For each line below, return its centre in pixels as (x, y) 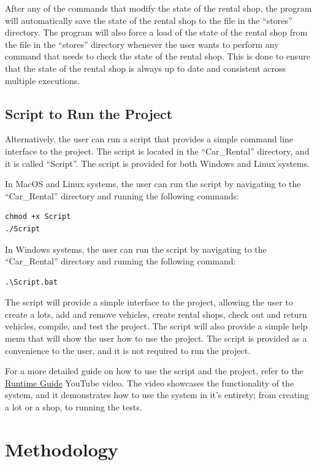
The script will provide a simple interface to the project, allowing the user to (149, 302)
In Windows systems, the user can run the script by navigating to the (136, 249)
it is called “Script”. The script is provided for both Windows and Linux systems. (158, 163)
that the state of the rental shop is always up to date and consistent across (145, 68)
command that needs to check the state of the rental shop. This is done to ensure (158, 56)
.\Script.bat (31, 282)
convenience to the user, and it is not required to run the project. (128, 350)
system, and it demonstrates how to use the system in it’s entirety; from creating (157, 395)
